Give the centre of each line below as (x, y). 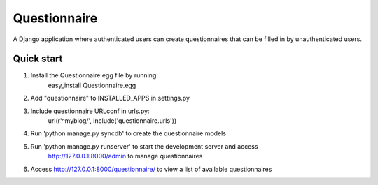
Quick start (38, 59)
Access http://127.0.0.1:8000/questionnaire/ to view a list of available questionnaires (151, 169)
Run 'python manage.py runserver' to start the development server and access (144, 146)
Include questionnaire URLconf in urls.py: (90, 111)
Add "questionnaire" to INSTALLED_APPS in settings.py (110, 98)
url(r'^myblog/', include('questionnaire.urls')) (112, 121)
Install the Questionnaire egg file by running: (94, 75)
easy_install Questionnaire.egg (92, 85)
